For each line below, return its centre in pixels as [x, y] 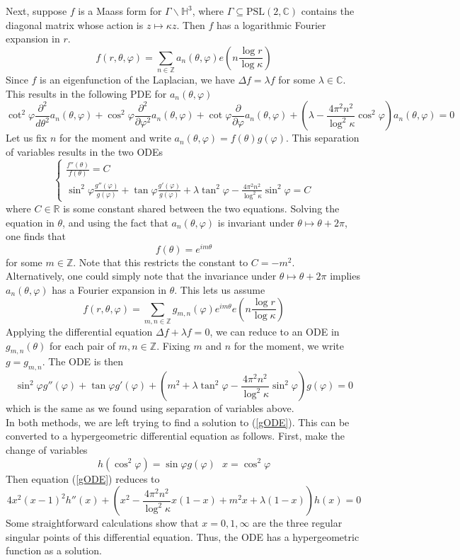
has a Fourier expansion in [109, 290]
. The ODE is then [83, 361]
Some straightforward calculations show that [102, 523]
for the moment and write [115, 138]
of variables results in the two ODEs [85, 151]
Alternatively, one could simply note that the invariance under [141, 276]
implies [345, 276]
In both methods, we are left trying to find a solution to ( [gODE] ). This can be [178, 422]
